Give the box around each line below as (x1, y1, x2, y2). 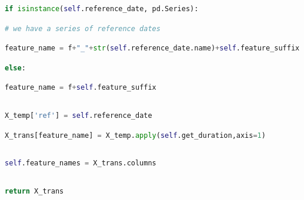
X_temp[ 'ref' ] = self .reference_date (5, 111, 152, 120)
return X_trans (5, 187, 64, 195)
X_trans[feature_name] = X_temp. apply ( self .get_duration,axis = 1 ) (5, 131, 266, 140)
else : (5, 63, 26, 72)
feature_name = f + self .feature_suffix (5, 83, 156, 92)
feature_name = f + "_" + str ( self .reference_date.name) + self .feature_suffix (5, 44, 300, 53)
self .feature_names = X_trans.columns (5, 159, 156, 168)
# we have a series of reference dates (5, 24, 161, 33)
